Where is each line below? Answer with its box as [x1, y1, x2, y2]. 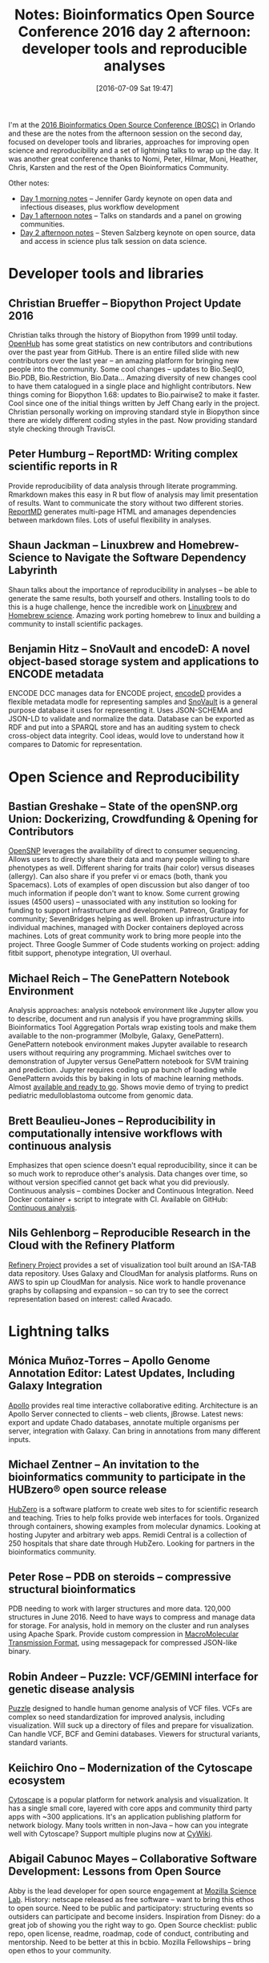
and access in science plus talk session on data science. [19, 236, 207, 246]
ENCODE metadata [8, 667, 104, 681]
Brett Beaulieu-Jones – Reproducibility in [8, 1114, 216, 1128]
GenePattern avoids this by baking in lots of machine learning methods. [8, 1074, 244, 1083]
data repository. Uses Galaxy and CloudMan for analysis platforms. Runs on [8, 1268, 258, 1278]
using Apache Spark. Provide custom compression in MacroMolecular [8, 1629, 239, 1639]
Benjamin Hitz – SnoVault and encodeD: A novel [8, 642, 251, 656]
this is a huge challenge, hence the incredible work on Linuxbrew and [8, 602, 238, 612]
